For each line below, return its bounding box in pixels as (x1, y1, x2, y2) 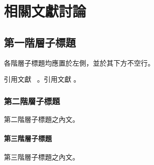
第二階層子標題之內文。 (4, 114, 79, 124)
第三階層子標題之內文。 (4, 152, 79, 162)
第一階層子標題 (4, 34, 76, 49)
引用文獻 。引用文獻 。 (4, 74, 81, 84)
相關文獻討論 (4, 1, 87, 21)
